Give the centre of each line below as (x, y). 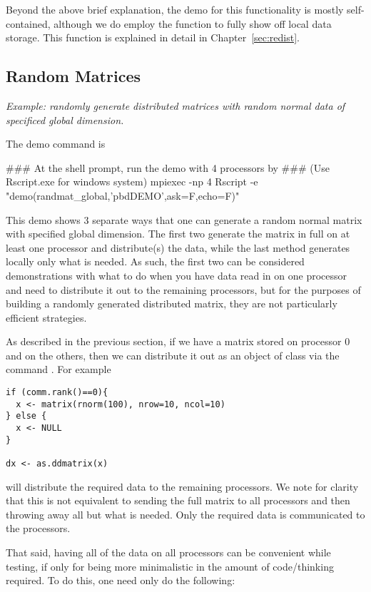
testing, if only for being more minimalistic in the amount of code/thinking (170, 566)
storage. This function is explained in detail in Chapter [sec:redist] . (153, 37)
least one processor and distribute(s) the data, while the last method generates (178, 247)
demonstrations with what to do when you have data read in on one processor (177, 275)
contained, (28, 23)
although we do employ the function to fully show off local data (193, 23)
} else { (26, 416)
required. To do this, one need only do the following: (121, 580)
